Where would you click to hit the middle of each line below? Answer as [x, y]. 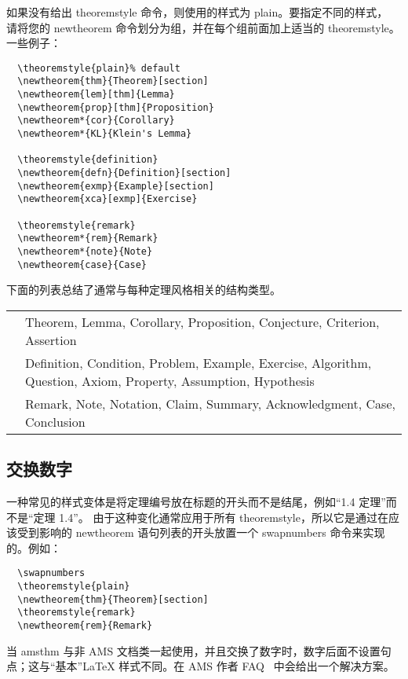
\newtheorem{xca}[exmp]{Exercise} [107, 199]
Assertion [51, 339]
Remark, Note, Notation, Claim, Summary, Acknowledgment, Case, [210, 403]
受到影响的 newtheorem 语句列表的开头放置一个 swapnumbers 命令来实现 [201, 532]
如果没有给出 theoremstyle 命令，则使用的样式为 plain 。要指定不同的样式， [197, 12]
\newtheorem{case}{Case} [82, 264]
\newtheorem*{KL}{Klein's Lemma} [105, 134]
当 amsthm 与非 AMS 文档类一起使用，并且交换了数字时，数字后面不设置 [193, 650]
